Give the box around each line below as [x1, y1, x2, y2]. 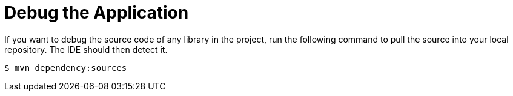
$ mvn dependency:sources [4, 62, 127, 73]
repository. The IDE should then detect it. [4, 44, 168, 55]
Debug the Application [4, 2, 189, 23]
